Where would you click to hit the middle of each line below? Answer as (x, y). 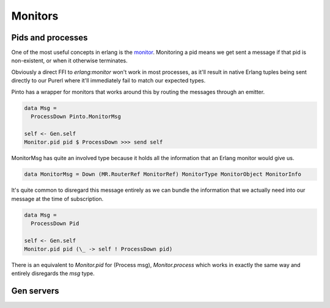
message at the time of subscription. (57, 199)
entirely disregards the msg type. (53, 273)
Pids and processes (50, 38)
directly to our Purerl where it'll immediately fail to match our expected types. (108, 81)
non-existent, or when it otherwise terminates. (69, 61)
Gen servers (35, 291)
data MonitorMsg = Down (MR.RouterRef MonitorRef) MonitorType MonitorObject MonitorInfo (163, 174)
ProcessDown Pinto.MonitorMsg (76, 116)
